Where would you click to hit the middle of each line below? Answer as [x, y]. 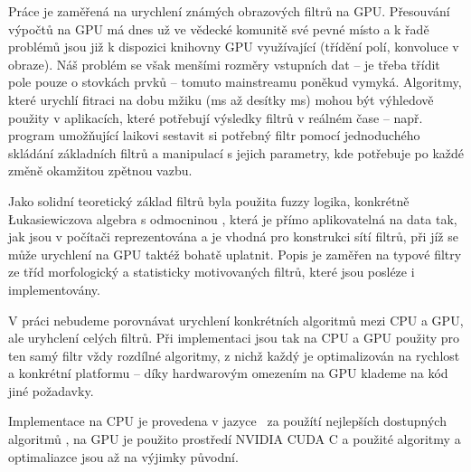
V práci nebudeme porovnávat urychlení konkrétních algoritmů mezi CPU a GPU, [236, 320]
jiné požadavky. [51, 390]
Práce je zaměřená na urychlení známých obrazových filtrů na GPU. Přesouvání [229, 11]
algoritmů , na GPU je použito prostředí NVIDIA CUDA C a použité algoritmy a [235, 439]
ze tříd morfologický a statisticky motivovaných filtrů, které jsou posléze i [212, 272]
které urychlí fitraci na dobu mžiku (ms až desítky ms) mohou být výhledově [221, 99]
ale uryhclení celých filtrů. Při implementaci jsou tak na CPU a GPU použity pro [234, 338]
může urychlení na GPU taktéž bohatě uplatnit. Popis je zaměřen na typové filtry [235, 254]
